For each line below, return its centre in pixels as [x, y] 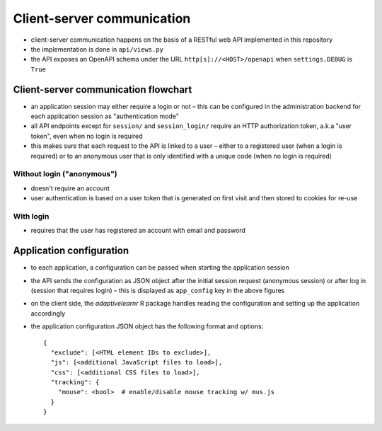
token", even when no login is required [87, 136]
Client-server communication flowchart [103, 90]
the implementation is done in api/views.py [97, 49]
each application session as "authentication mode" [105, 116]
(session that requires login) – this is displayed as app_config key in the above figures [158, 290]
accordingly [48, 313]
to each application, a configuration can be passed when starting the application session [160, 268]
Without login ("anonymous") [65, 174]
